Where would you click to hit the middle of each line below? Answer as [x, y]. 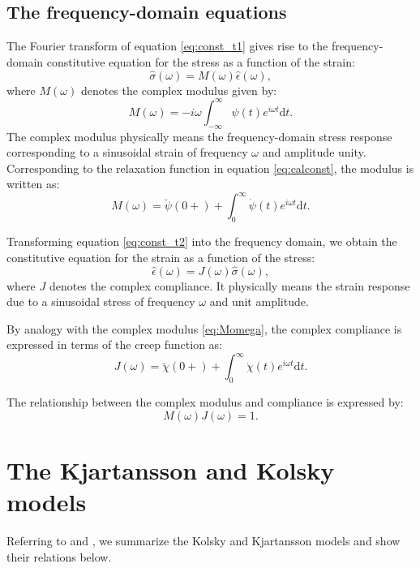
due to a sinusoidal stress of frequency [101, 301]
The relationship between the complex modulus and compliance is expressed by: [205, 402]
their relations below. [59, 556]
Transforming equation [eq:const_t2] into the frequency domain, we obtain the [202, 241]
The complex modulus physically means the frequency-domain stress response [199, 136]
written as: [33, 184]
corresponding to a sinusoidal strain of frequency [127, 152]
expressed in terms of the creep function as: [115, 344]
